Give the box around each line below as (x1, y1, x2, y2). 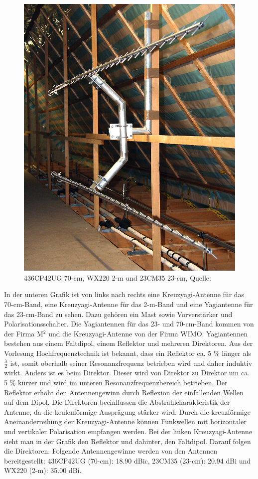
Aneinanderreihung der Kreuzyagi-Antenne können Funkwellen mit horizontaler (4, 416, 247, 427)
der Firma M (4, 328, 43, 338)
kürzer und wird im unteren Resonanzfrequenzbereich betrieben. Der (18, 377, 228, 388)
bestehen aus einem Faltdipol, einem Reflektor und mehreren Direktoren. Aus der (4, 338, 253, 348)
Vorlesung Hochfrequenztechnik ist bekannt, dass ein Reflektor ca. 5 (4, 348, 212, 358)
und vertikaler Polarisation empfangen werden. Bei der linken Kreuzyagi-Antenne (4, 426, 253, 437)
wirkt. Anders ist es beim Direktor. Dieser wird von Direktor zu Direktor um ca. (4, 367, 250, 378)
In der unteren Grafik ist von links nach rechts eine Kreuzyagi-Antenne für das (4, 289, 245, 300)
